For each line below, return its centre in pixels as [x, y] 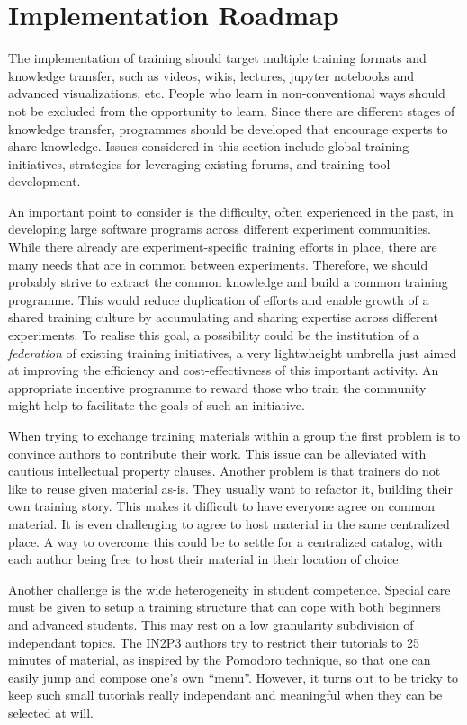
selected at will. [51, 712]
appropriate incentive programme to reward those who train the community [217, 387]
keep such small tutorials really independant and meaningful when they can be [225, 695]
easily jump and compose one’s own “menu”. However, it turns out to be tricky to [233, 677]
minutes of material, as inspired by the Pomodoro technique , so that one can [220, 660]
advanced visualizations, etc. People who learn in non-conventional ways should [227, 93]
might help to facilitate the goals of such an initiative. [157, 405]
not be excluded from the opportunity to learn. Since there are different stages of [232, 110]
